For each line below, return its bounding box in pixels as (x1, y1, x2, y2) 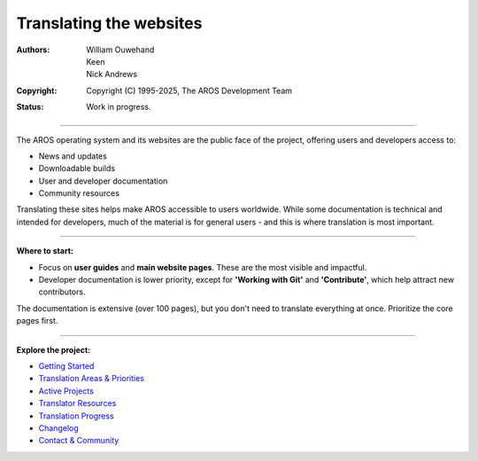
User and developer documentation (38, 176, 168, 186)
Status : (16, 102, 44, 113)
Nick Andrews (86, 69, 137, 80)
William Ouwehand (86, 44, 155, 55)
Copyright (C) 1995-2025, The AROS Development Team (86, 85, 292, 96)
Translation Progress (38, 410, 114, 421)
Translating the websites (16, 13, 203, 33)
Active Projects (38, 386, 95, 396)
